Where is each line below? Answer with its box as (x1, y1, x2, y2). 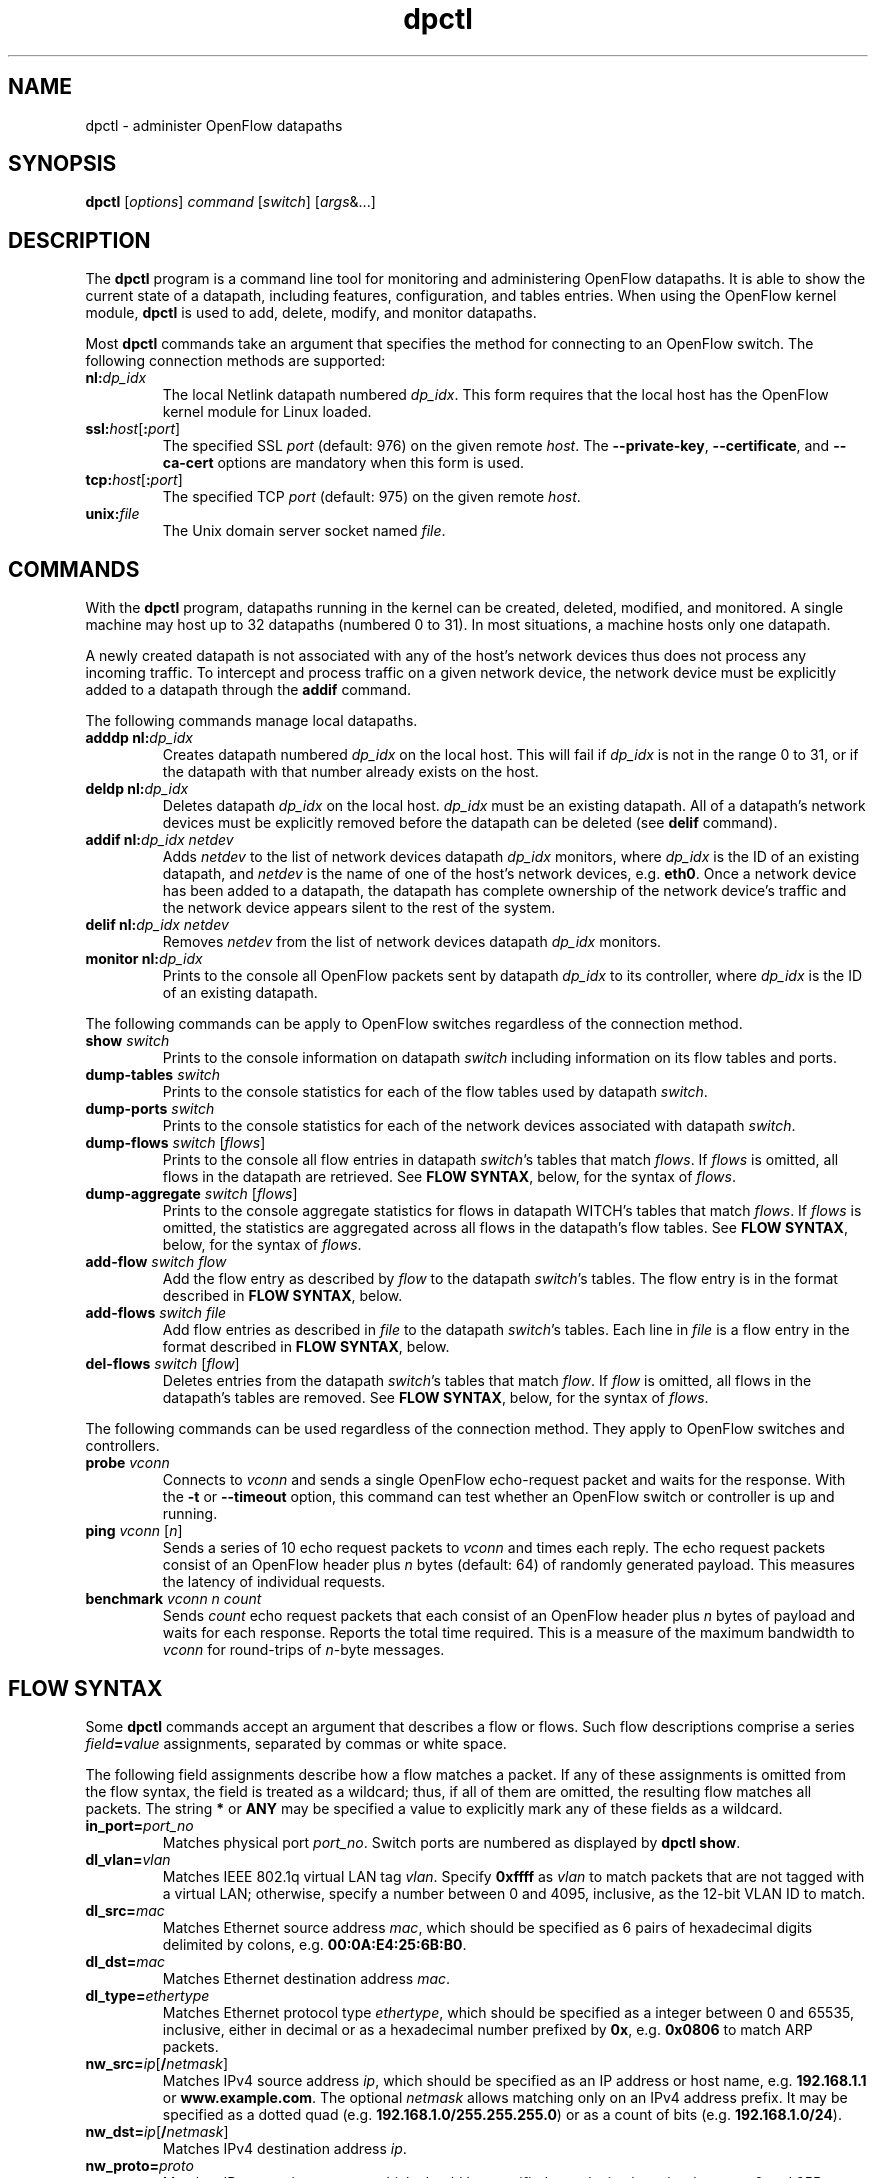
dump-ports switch (85, 1100, 215, 1118)
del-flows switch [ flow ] (85, 1355, 240, 1373)
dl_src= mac (85, 1901, 165, 1919)
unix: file (85, 505, 140, 523)
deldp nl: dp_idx (85, 780, 189, 798)
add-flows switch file (85, 1304, 227, 1322)
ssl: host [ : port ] (85, 420, 181, 438)
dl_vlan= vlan (85, 1850, 171, 1868)
